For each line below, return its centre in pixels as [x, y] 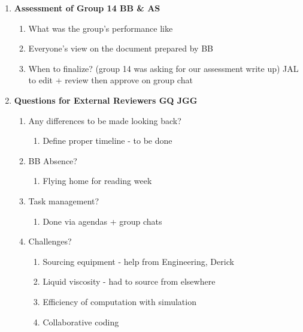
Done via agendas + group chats [102, 221]
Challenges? [50, 241]
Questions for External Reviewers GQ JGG [106, 100]
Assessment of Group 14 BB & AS [87, 8]
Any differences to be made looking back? [105, 120]
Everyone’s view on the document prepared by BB [121, 48]
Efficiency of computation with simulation [119, 301]
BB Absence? [53, 160]
